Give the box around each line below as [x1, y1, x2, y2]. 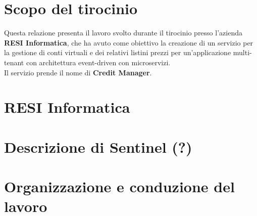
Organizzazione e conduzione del [4, 176, 235, 197]
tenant [4, 57, 24, 67]
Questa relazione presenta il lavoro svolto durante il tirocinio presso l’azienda [4, 27, 242, 38]
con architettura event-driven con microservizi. [26, 57, 171, 67]
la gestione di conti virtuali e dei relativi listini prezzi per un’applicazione [4, 47, 231, 58]
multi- [233, 47, 252, 58]
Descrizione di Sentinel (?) [4, 136, 192, 157]
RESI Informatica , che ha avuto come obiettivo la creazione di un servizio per [4, 37, 253, 48]
